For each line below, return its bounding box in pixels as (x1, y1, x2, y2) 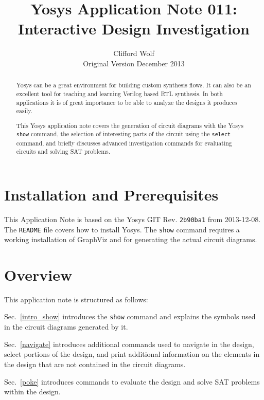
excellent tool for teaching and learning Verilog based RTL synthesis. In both (16, 89, 223, 98)
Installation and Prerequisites (4, 184, 219, 205)
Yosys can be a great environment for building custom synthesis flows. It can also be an (16, 81, 251, 89)
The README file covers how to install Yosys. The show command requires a (4, 224, 240, 234)
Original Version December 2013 (83, 58, 185, 68)
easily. (16, 106, 32, 115)
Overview (4, 264, 73, 285)
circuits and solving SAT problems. (16, 147, 111, 156)
